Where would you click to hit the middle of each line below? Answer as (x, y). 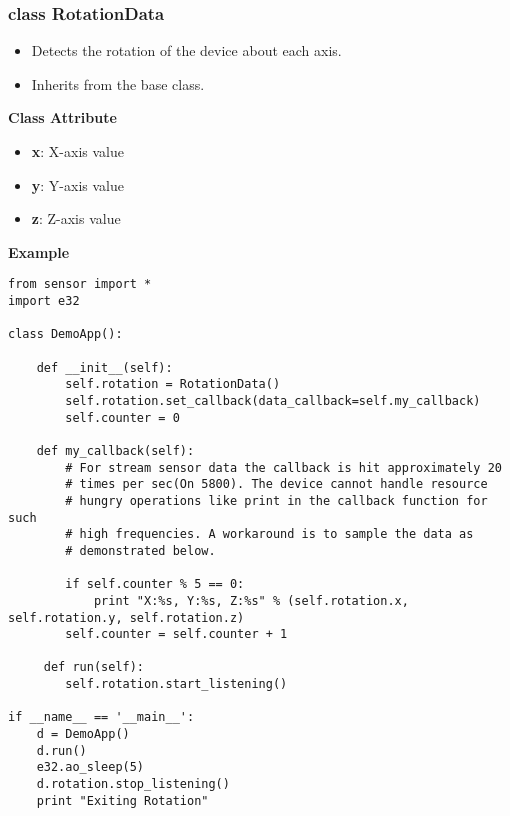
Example (39, 251)
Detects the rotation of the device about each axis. (186, 50)
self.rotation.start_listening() (176, 684)
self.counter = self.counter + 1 (176, 634)
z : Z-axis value (76, 218)
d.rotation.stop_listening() (133, 784)
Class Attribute (62, 117)
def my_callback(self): (115, 450)
